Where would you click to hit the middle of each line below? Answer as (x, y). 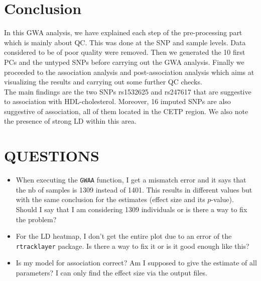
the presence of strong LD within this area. (70, 121)
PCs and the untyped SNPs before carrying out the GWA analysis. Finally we (124, 62)
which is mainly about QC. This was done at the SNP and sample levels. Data (125, 42)
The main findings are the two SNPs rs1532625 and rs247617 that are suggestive (128, 91)
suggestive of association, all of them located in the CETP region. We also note (126, 111)
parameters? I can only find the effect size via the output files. (111, 273)
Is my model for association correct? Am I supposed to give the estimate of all (136, 263)
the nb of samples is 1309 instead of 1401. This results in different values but (134, 189)
